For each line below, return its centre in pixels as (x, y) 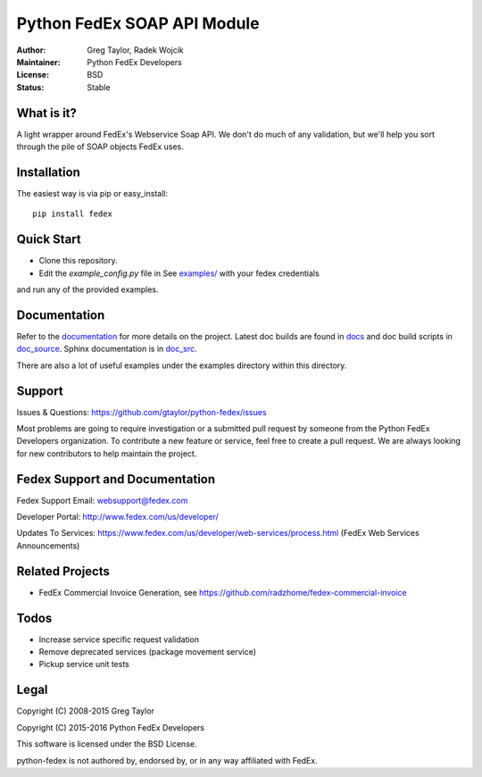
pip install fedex (73, 214)
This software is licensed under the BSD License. (107, 744)
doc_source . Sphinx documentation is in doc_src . (107, 349)
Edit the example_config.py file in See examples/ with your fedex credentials (179, 273)
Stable (99, 87)
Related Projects (63, 571)
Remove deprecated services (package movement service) (148, 652)
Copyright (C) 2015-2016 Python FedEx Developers (111, 727)
